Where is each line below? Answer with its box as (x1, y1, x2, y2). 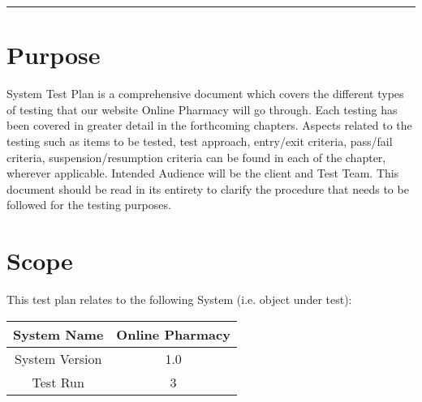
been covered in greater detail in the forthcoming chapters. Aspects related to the (6, 117, 412, 134)
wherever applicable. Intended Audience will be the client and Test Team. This (6, 165, 399, 182)
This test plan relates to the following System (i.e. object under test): (6, 291, 352, 307)
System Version (15, 349, 102, 368)
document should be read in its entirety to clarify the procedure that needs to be (6, 180, 409, 197)
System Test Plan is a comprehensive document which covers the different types (6, 85, 404, 102)
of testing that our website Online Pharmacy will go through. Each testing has (6, 100, 398, 118)
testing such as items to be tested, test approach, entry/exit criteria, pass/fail (6, 132, 393, 149)
